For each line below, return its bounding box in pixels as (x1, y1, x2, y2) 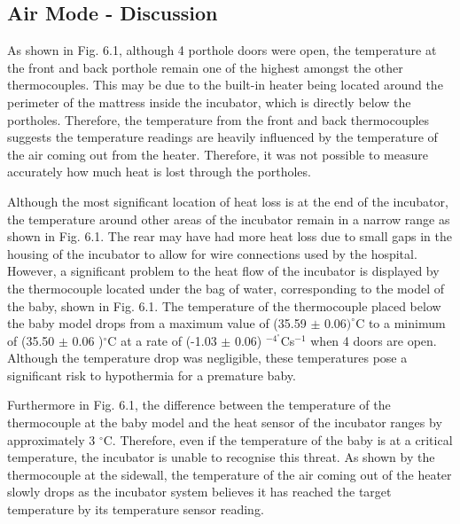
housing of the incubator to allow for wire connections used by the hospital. (7, 244, 417, 262)
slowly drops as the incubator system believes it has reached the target (7, 482, 392, 501)
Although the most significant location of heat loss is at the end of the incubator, (7, 192, 448, 210)
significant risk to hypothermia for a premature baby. (7, 365, 296, 384)
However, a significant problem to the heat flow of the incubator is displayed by (7, 262, 440, 280)
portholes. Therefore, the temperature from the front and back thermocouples (7, 110, 430, 129)
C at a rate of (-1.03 (107, 331, 217, 349)
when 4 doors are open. (310, 331, 437, 349)
